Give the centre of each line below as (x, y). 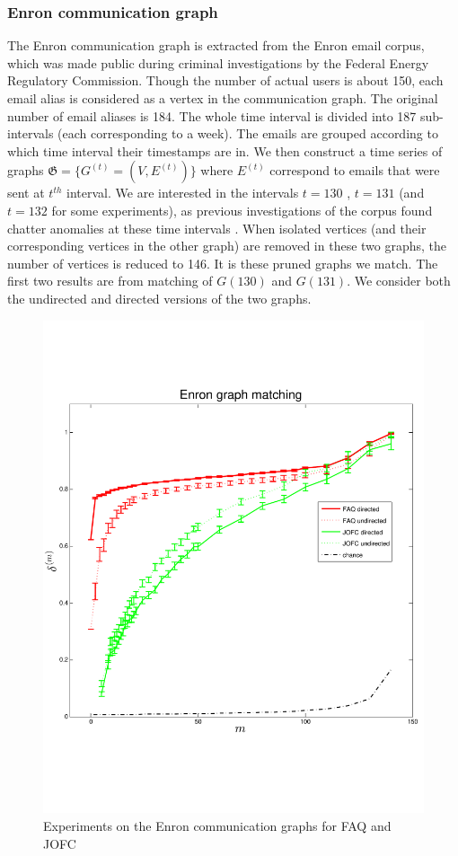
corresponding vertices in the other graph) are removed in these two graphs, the (227, 246)
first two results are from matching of (110, 281)
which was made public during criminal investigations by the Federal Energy (218, 62)
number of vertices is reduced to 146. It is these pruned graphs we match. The (223, 263)
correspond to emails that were (355, 170)
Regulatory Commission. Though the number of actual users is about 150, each (225, 80)
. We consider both (399, 281)
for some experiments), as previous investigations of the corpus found (242, 210)
